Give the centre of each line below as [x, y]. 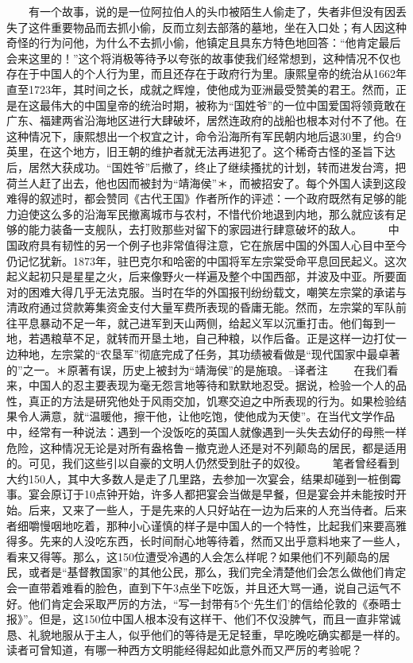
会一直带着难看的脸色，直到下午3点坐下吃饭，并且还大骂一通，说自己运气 [198, 587]
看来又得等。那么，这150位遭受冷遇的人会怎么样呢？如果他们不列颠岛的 [193, 556]
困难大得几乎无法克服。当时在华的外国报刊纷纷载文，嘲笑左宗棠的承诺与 [217, 291]
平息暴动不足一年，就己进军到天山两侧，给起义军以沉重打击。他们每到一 [206, 322]
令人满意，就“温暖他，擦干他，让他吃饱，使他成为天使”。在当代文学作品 [206, 416]
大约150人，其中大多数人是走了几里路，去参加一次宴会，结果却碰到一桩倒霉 [204, 478]
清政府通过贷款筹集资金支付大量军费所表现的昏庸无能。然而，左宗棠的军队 [201, 307]
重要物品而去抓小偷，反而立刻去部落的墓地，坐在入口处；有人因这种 [228, 27]
